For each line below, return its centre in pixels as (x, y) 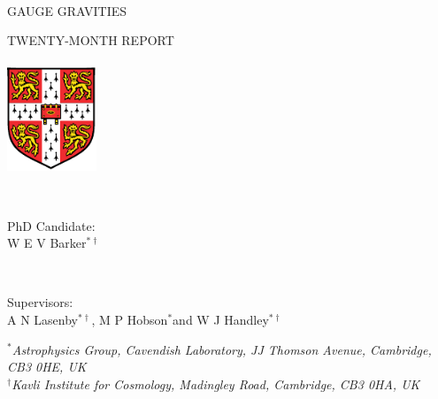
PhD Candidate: (51, 225)
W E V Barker (47, 243)
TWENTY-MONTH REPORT (91, 40)
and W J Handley (221, 319)
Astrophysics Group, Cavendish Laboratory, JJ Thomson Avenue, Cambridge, (222, 349)
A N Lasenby (42, 319)
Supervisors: (40, 302)
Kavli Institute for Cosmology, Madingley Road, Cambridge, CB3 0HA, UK (216, 384)
